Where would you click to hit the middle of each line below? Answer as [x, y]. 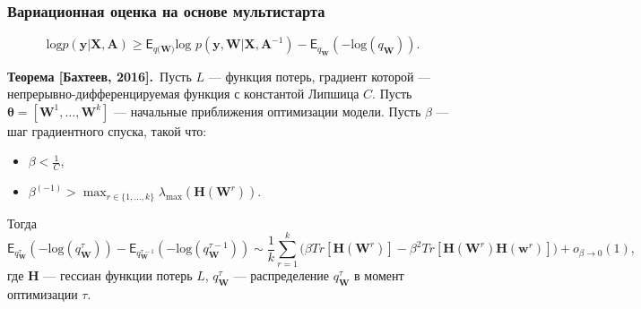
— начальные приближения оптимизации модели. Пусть [268, 111]
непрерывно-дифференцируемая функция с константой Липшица [183, 94]
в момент [379, 275]
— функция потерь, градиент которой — [320, 76]
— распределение [282, 275]
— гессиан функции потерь [118, 275]
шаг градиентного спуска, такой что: [107, 130]
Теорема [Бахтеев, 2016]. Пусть [100, 76]
